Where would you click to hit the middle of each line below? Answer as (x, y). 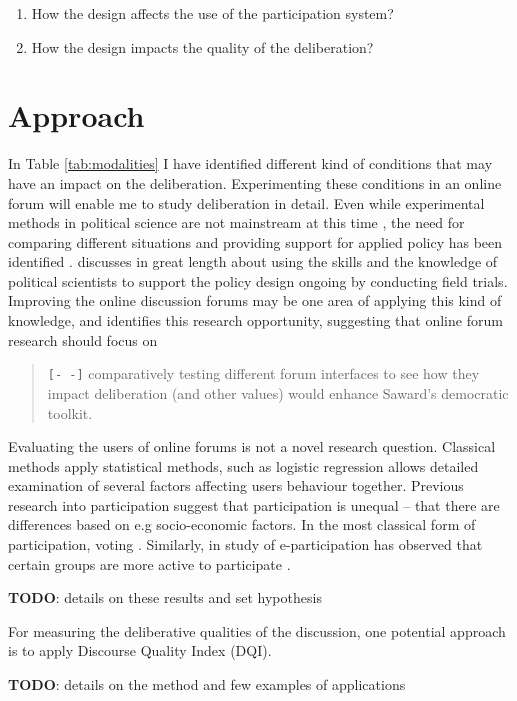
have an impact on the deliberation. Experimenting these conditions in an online (255, 182)
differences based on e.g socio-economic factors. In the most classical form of (242, 524)
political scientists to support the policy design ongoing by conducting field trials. (258, 280)
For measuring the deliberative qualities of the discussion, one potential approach (257, 630)
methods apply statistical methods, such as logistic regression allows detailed (243, 465)
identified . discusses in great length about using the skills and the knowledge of (253, 261)
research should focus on (83, 339)
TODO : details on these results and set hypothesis (165, 597)
